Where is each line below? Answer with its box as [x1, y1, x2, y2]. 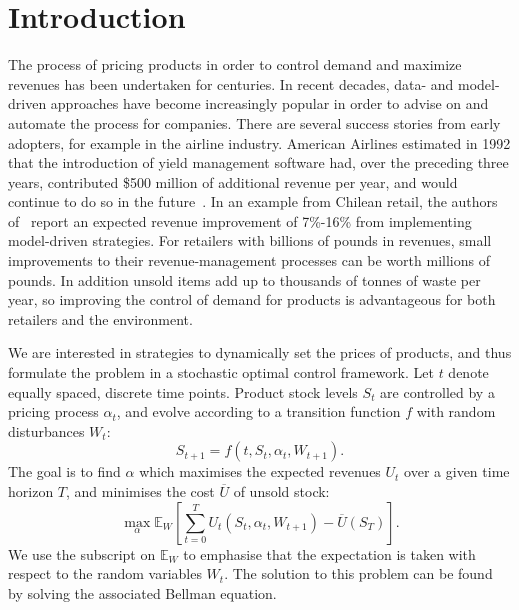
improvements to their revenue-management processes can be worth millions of [8, 250, 490, 271]
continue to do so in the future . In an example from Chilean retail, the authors [8, 191, 498, 212]
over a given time [404, 461, 510, 482]
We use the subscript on [8, 543, 156, 564]
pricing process [8, 401, 99, 422]
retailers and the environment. [8, 308, 193, 329]
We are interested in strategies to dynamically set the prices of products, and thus [8, 342, 512, 363]
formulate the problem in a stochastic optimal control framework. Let [8, 362, 434, 383]
